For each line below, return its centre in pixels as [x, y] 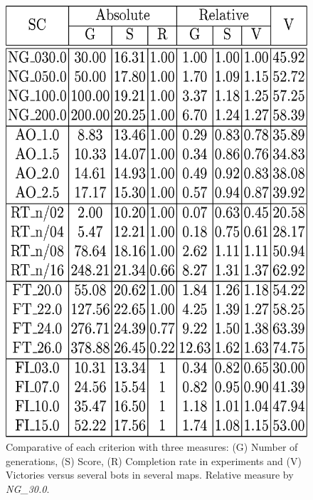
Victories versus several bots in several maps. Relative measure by [150, 475]
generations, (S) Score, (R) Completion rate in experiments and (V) [154, 460]
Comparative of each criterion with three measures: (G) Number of [152, 447]
